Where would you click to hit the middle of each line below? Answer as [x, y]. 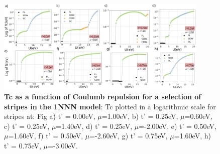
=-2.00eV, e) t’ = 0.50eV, [178, 126]
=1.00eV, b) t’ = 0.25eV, [140, 116]
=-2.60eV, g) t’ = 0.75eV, [129, 136]
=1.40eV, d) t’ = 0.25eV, [94, 126]
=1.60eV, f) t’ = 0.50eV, [46, 136]
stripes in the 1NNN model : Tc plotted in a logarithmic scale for [110, 106]
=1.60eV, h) [192, 136]
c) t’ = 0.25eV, [27, 126]
